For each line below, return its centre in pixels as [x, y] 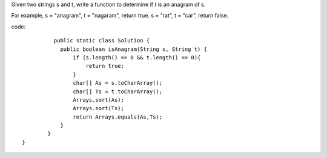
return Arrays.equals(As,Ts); [118, 117]
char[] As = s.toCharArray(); [118, 83]
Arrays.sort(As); [98, 100]
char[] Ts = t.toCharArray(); [118, 91]
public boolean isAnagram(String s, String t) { [134, 49]
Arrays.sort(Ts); [98, 108]
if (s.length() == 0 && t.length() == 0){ [137, 57]
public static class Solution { [102, 41]
